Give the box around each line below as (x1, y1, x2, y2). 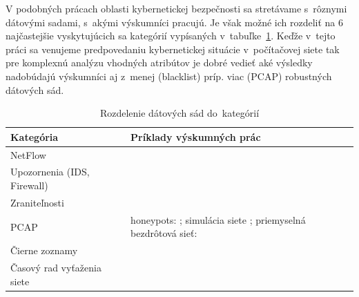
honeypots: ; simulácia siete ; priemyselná (130, 212, 306, 227)
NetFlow (10, 147, 46, 162)
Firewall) (10, 178, 48, 193)
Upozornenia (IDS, (10, 164, 90, 179)
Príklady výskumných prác (130, 129, 261, 144)
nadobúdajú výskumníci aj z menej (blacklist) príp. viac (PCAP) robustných (6, 68, 332, 83)
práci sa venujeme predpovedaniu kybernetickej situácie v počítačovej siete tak (6, 41, 340, 56)
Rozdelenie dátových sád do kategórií (99, 106, 260, 120)
